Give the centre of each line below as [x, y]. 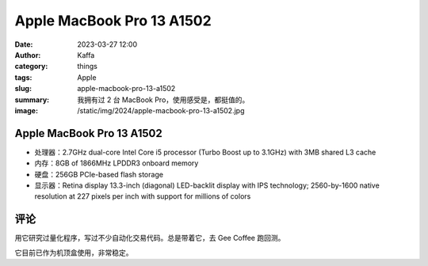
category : [31, 66]
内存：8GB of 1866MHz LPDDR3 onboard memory [117, 163]
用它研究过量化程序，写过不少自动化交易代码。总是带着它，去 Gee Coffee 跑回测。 [150, 238]
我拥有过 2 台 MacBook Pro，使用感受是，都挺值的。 [163, 100]
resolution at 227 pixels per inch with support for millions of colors [143, 196]
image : [27, 110]
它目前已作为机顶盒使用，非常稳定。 [74, 253]
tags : [23, 77]
